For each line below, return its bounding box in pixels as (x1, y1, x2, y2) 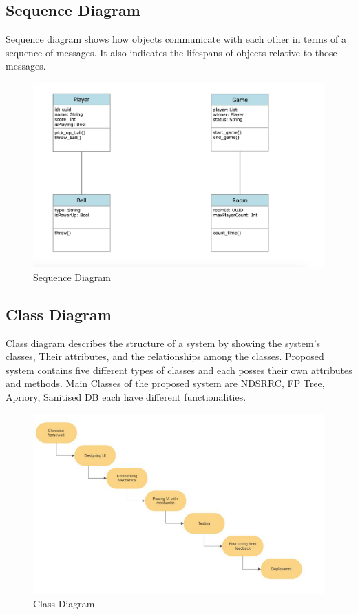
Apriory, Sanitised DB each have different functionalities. (6, 389, 246, 404)
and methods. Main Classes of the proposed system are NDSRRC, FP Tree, (6, 376, 325, 390)
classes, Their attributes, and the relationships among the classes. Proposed (6, 349, 324, 364)
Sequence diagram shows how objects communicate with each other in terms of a (6, 32, 347, 46)
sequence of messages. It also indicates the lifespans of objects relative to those (6, 45, 337, 59)
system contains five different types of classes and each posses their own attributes (6, 362, 352, 377)
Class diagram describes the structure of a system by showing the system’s (6, 335, 321, 350)
